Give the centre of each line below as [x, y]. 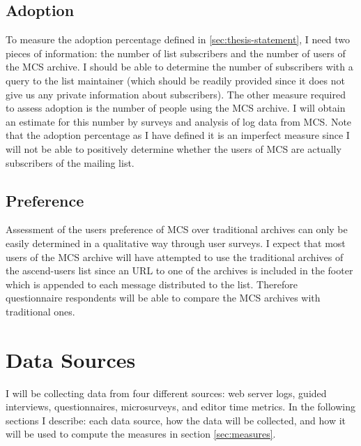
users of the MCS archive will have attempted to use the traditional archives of [175, 257]
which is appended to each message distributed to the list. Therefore [152, 284]
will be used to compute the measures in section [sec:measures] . [141, 434]
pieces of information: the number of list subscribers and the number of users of [176, 53]
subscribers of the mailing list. [70, 162]
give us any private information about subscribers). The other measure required [176, 94]
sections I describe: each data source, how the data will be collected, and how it [176, 420]
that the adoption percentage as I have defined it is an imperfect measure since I [178, 135]
